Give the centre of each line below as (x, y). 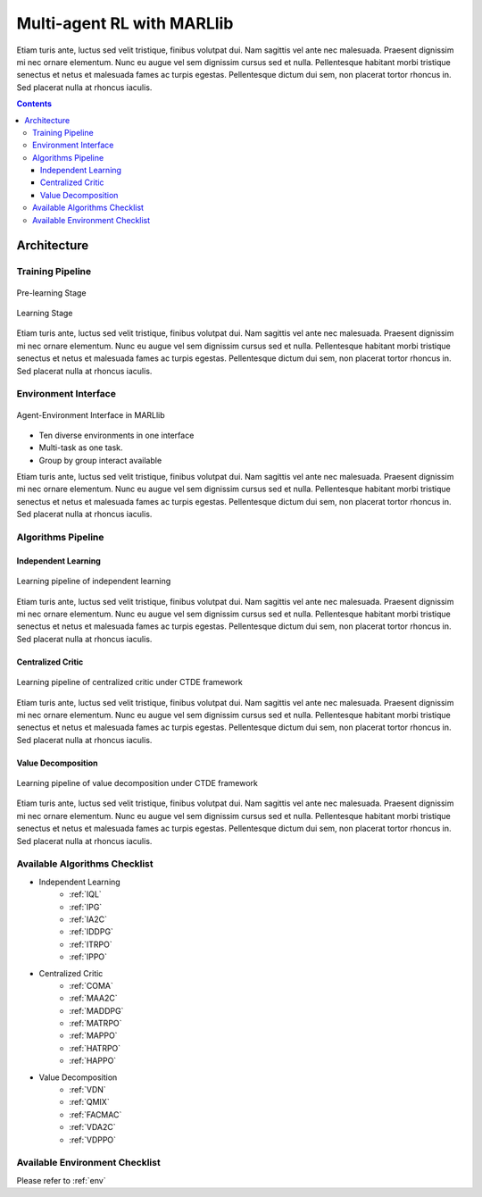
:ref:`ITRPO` (91, 944)
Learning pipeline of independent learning (94, 582)
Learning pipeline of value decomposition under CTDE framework (137, 783)
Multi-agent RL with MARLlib (125, 23)
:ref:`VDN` (87, 1090)
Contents (34, 104)
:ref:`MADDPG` (96, 1010)
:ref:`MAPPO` (93, 1035)
